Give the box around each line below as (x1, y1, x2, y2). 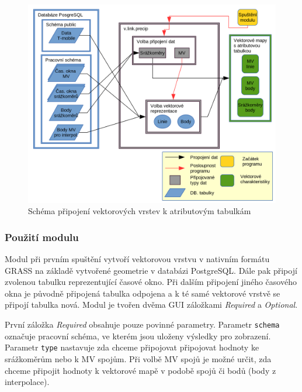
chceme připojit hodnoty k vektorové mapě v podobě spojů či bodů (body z (5, 364, 276, 376)
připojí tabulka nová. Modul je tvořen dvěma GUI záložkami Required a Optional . (5, 298, 298, 311)
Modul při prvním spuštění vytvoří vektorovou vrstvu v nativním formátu (5, 253, 270, 265)
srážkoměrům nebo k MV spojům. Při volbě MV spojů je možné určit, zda (5, 352, 272, 365)
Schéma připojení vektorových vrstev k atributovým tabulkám (28, 205, 251, 217)
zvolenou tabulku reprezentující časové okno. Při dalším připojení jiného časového (5, 276, 297, 288)
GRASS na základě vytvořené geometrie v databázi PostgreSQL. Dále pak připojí (5, 264, 297, 276)
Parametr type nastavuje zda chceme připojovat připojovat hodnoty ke (5, 341, 259, 353)
